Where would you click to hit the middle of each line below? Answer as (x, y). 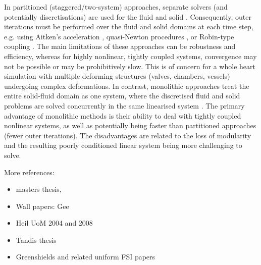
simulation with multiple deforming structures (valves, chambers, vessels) (117, 76)
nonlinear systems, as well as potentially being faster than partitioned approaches (130, 125)
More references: (29, 172)
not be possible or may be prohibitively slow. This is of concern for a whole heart (130, 66)
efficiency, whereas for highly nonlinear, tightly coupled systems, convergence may (130, 56)
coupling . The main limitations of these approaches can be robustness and (120, 46)
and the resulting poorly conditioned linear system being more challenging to (123, 145)
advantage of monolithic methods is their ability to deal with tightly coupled (123, 115)
